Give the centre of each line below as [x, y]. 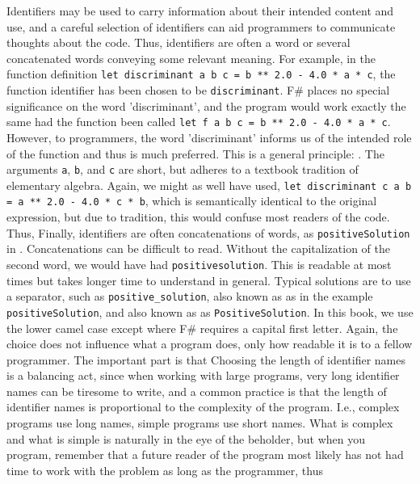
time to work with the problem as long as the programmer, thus [165, 470]
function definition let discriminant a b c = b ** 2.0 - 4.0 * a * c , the [201, 74]
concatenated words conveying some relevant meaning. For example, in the [191, 58]
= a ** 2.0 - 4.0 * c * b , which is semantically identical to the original [192, 201]
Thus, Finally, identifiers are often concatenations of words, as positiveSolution [208, 232]
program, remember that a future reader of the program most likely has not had [205, 455]
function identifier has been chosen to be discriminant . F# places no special [198, 90]
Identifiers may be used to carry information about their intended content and [200, 11]
